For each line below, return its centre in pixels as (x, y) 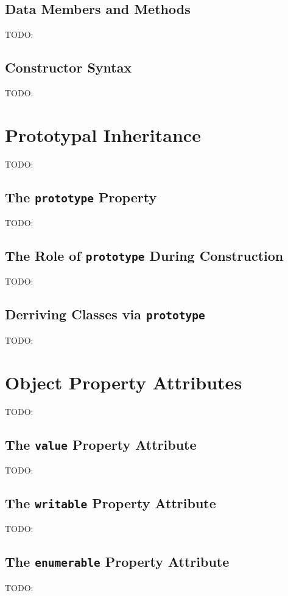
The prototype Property (81, 197)
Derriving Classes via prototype (105, 314)
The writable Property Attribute (111, 502)
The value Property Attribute (101, 444)
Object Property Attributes (124, 382)
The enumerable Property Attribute (117, 562)
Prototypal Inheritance (103, 134)
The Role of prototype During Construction (144, 256)
